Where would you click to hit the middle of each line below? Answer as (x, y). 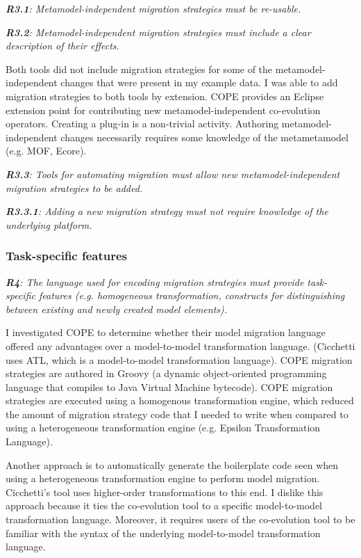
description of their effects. (62, 46)
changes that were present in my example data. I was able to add (199, 82)
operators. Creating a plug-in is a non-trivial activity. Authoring (142, 123)
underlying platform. (49, 224)
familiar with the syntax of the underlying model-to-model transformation (163, 533)
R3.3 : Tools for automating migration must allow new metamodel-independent (173, 174)
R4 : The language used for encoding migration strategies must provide (155, 281)
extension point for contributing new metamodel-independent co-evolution (163, 110)
